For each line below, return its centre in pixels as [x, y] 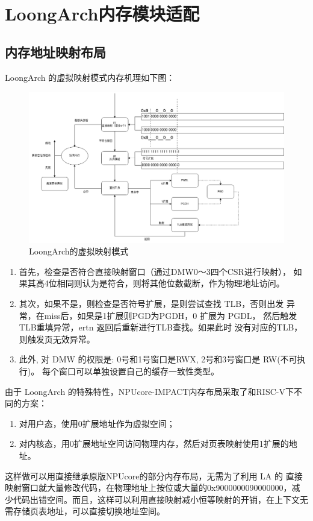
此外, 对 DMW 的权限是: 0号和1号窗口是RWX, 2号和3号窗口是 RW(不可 [158, 359]
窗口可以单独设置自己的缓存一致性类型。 [139, 371]
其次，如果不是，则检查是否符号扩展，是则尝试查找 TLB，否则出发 [151, 304]
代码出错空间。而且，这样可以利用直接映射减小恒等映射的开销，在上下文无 [160, 499]
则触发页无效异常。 [57, 339]
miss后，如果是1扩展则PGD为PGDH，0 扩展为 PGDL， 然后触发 [171, 315]
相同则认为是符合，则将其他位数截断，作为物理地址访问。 [171, 283]
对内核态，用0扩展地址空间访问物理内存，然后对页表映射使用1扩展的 [154, 444]
